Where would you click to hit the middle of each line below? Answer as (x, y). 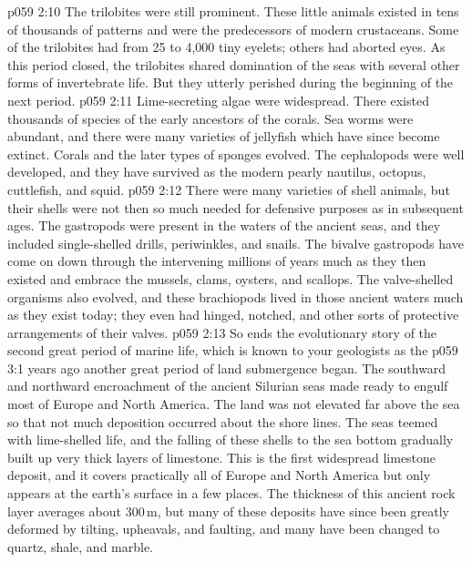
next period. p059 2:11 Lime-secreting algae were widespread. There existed (218, 100)
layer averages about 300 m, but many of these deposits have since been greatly (229, 511)
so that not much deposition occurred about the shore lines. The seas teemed (223, 421)
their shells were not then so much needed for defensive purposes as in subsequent (236, 207)
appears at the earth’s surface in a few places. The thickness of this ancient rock (231, 493)
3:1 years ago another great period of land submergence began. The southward (227, 368)
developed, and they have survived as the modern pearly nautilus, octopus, (217, 172)
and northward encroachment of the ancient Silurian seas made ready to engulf (228, 386)
